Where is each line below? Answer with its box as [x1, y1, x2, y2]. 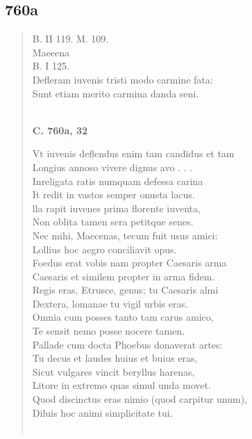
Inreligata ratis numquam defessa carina [32, 173, 203, 188]
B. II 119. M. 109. [32, 31, 109, 46]
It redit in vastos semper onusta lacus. [32, 187, 195, 202]
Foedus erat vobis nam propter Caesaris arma [32, 255, 227, 270]
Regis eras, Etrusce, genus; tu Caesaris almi [32, 282, 219, 297]
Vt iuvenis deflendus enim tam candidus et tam [32, 146, 235, 161]
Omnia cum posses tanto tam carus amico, [32, 310, 214, 324]
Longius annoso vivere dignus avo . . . [32, 159, 193, 174]
